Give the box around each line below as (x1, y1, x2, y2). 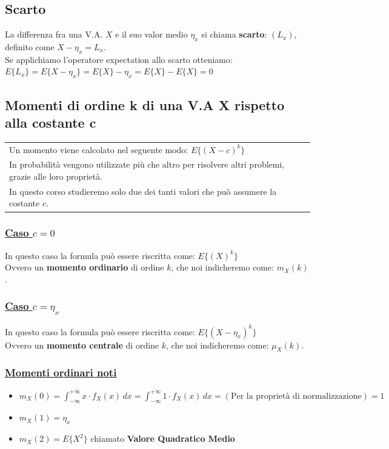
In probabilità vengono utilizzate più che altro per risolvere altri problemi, (9, 158, 285, 171)
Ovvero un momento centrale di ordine (5, 338, 159, 351)
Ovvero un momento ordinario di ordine (5, 261, 164, 274)
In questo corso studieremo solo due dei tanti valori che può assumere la (9, 185, 277, 197)
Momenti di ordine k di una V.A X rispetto (5, 95, 285, 114)
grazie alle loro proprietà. (9, 169, 103, 182)
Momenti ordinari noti (5, 365, 117, 380)
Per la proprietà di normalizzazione (230, 392, 362, 401)
